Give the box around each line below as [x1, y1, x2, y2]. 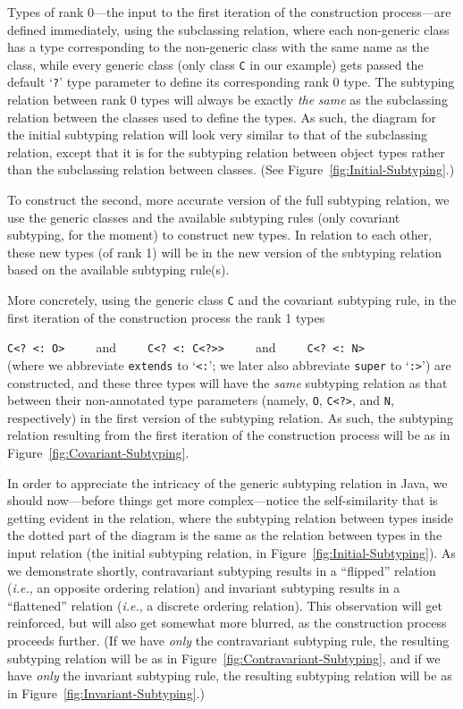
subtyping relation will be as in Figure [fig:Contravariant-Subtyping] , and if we [7, 648, 441, 667]
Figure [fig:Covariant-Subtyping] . [7, 443, 189, 462]
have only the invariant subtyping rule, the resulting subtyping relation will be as [7, 666, 452, 685]
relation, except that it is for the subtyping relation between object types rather [7, 142, 445, 161]
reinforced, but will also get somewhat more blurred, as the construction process [7, 613, 447, 632]
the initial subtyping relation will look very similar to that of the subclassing [7, 125, 427, 144]
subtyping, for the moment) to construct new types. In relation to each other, [7, 225, 433, 244]
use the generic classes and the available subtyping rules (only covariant [7, 207, 400, 226]
